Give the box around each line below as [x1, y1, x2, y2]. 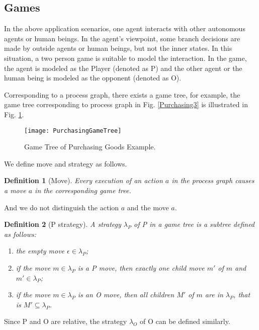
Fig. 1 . [4, 109, 24, 119]
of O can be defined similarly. [139, 316, 230, 326]
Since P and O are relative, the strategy [4, 316, 127, 326]
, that [233, 289, 250, 300]
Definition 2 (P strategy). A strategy [4, 219, 121, 229]
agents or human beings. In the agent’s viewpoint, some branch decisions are [4, 33, 240, 43]
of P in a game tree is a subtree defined [134, 219, 255, 229]
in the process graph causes [171, 175, 254, 186]
